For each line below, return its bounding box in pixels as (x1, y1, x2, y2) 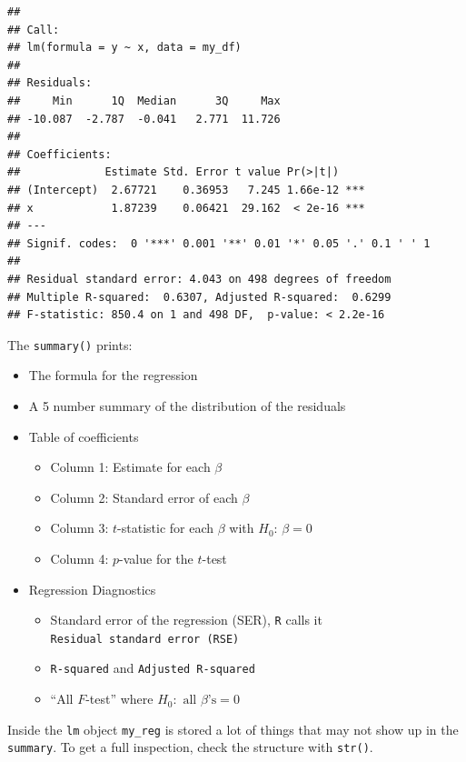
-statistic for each (117, 518, 214, 537)
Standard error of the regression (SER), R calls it (50, 610, 322, 629)
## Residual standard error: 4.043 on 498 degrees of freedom (7, 272, 392, 286)
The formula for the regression (28, 366, 198, 385)
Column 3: (50, 518, 109, 537)
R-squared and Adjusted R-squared (50, 658, 255, 677)
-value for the (119, 548, 193, 567)
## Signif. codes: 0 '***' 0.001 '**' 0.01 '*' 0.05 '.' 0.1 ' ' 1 (7, 236, 431, 250)
